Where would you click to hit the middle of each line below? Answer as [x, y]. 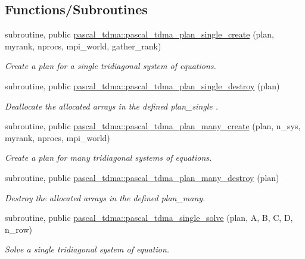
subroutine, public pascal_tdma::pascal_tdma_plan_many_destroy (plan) [142, 177]
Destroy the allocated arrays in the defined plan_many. [105, 197]
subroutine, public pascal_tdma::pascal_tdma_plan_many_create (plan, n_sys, [153, 126]
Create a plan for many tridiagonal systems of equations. [108, 157]
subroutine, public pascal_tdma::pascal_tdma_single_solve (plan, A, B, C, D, [149, 218]
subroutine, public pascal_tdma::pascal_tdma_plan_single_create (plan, [139, 34]
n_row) [18, 229]
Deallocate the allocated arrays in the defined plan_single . [112, 106]
